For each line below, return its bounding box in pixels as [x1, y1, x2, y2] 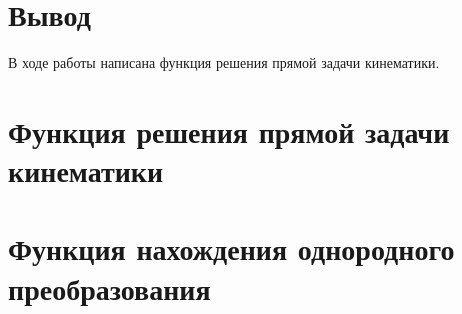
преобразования [8, 267, 211, 308]
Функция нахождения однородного [8, 228, 455, 269]
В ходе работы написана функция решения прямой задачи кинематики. [8, 52, 440, 73]
